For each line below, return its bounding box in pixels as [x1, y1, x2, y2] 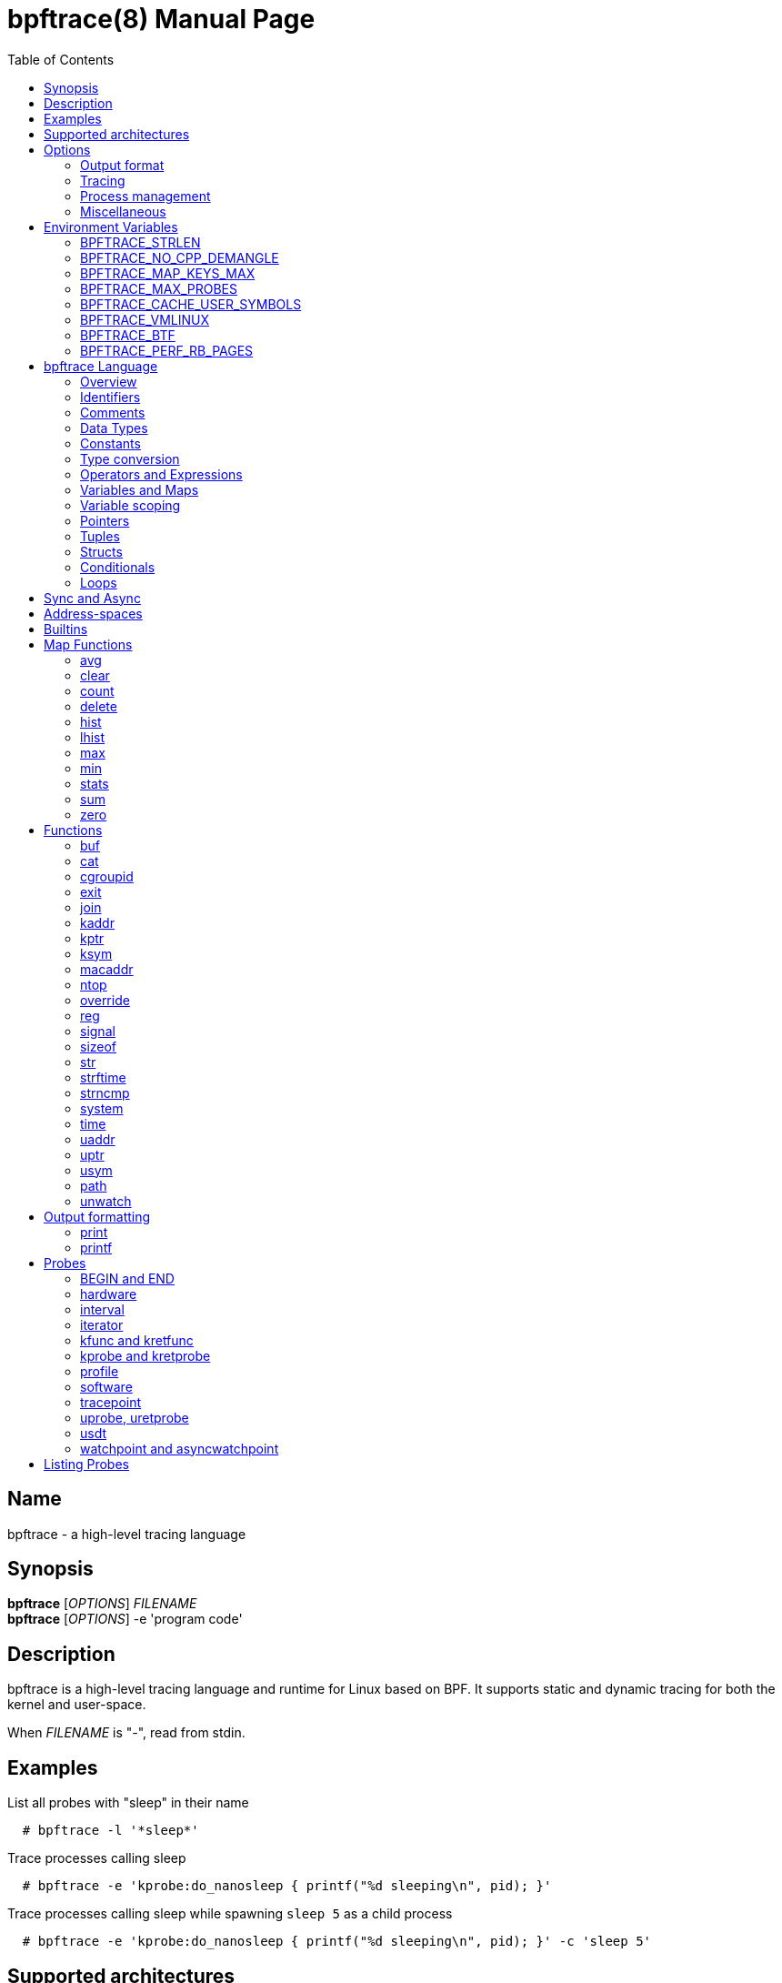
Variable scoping [80, 497, 181, 513]
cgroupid [80, 868, 134, 884]
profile [80, 1363, 119, 1379]
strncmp [80, 1084, 130, 1101]
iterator [80, 1316, 124, 1333]
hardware [80, 1285, 137, 1302]
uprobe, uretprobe [80, 1409, 189, 1425]
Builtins [44, 620, 88, 637]
